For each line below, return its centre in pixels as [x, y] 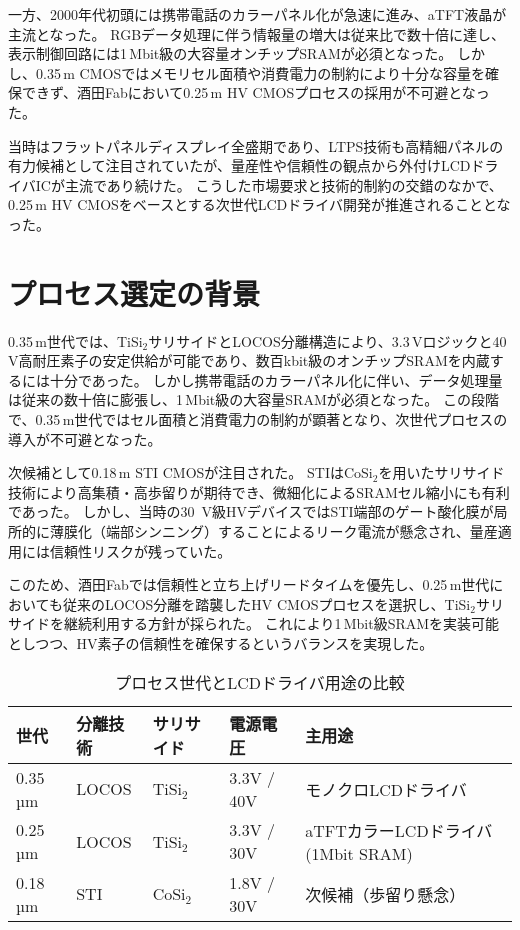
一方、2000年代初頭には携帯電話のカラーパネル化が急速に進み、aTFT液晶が [257, 14]
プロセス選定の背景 [134, 292]
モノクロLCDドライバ [386, 789]
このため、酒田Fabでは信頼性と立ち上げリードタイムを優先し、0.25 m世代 [249, 584]
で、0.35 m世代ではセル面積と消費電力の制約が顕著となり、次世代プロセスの [258, 419]
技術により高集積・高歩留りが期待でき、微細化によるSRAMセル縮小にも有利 [259, 491]
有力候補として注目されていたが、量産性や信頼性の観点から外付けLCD [239, 165]
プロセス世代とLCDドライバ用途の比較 [260, 682]
